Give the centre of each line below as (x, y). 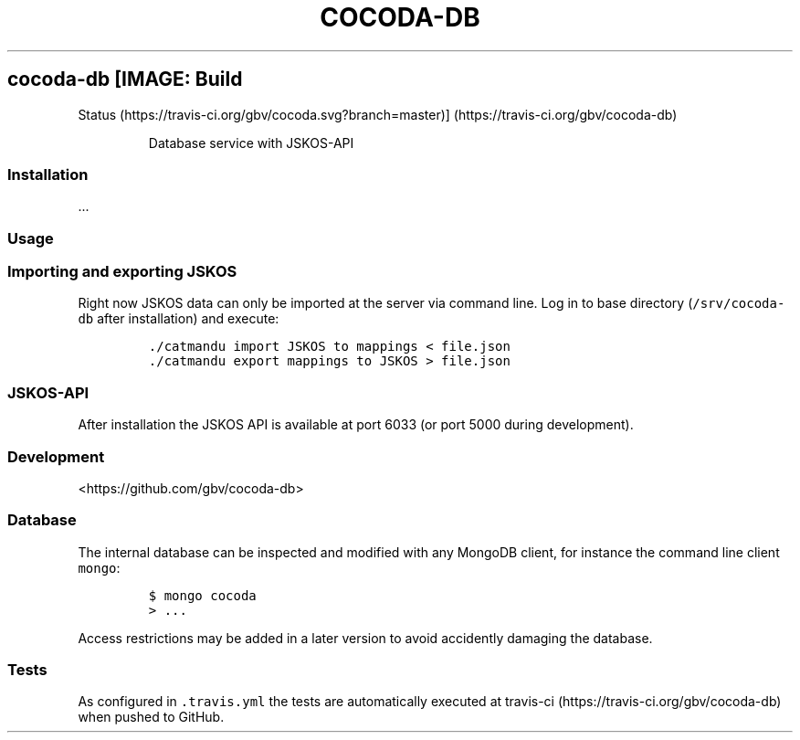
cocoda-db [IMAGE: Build (125, 79)
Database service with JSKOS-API (251, 143)
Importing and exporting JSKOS (122, 272)
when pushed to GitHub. (151, 717)
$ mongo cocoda (202, 595)
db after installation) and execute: (179, 319)
